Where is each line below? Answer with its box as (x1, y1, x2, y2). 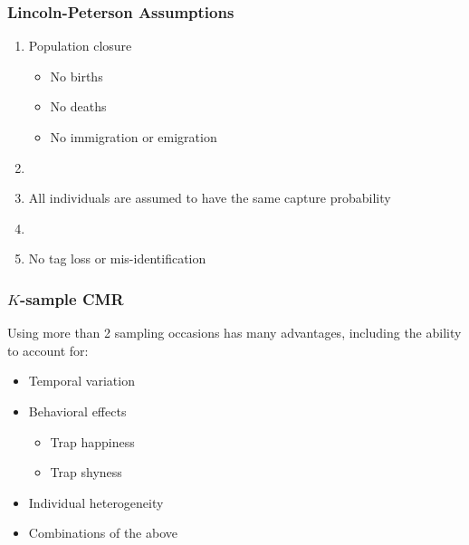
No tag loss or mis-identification (28, 249, 206, 268)
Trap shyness (50, 463, 122, 482)
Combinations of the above (28, 523, 177, 542)
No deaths (50, 97, 107, 116)
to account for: (7, 340, 89, 359)
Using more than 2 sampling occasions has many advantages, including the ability (7, 323, 462, 342)
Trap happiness (50, 432, 135, 451)
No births (50, 66, 103, 85)
